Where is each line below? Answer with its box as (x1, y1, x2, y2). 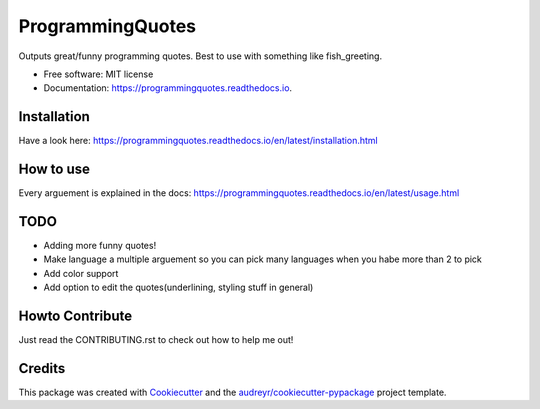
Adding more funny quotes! (43, 240, 157, 252)
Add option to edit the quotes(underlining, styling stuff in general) (43, 281, 314, 294)
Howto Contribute (18, 308, 133, 325)
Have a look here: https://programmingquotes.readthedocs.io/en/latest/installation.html (18, 135, 379, 147)
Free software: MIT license (43, 68, 154, 80)
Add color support (43, 267, 119, 279)
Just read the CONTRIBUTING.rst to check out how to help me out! (18, 334, 294, 346)
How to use (18, 161, 90, 178)
